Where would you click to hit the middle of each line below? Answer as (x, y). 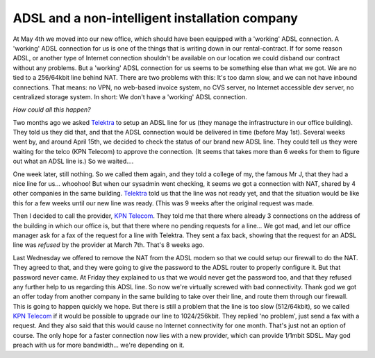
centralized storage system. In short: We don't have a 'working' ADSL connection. (130, 96)
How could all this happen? (52, 110)
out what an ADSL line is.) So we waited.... (73, 161)
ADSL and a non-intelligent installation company (156, 18)
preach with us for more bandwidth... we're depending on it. (99, 345)
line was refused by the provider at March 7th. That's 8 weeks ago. (109, 245)
